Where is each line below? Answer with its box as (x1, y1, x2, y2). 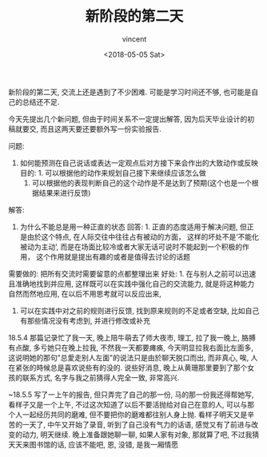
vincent (122, 34, 147, 44)
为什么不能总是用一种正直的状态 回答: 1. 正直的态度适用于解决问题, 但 (19, 221, 248, 232)
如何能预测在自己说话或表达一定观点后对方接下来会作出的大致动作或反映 (19, 157, 258, 168)
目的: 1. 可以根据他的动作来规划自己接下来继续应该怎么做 (19, 168, 206, 177)
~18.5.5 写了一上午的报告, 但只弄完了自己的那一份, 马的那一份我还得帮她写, (8, 389, 254, 399)
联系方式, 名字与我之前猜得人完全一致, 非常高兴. (22, 372, 180, 382)
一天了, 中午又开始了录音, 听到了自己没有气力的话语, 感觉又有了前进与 (22, 419, 252, 429)
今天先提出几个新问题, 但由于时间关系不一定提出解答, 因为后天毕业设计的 (8, 113, 248, 124)
